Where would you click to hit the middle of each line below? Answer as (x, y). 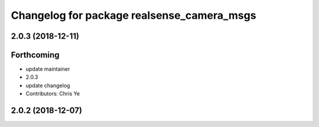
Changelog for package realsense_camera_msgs (134, 15)
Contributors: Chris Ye (53, 93)
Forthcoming (35, 55)
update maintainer (48, 69)
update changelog (48, 85)
